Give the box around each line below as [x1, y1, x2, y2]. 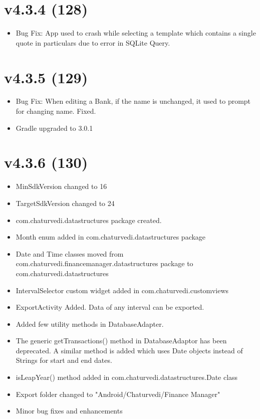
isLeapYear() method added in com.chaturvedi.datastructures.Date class [16, 372, 238, 382]
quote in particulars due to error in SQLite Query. [16, 37, 170, 48]
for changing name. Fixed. [16, 106, 96, 116]
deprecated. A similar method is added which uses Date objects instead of [16, 345, 243, 355]
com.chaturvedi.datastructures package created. [16, 215, 162, 225]
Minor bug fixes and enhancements [16, 405, 123, 416]
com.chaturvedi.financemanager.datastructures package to [16, 258, 193, 269]
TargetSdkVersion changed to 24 [16, 197, 115, 208]
